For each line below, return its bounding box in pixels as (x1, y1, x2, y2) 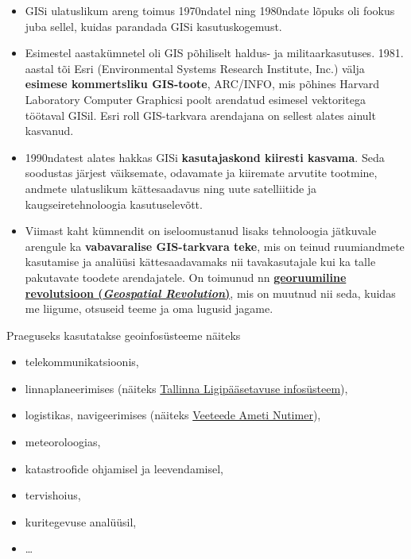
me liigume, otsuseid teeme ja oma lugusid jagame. (25, 300, 273, 317)
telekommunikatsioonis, (25, 353, 139, 370)
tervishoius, (25, 487, 81, 503)
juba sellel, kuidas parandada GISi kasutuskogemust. (25, 17, 282, 34)
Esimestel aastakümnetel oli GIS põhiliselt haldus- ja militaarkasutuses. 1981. (25, 44, 404, 61)
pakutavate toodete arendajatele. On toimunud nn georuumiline (25, 268, 347, 285)
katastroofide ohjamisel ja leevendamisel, (25, 460, 223, 476)
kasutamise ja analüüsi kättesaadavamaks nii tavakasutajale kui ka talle (25, 253, 376, 270)
